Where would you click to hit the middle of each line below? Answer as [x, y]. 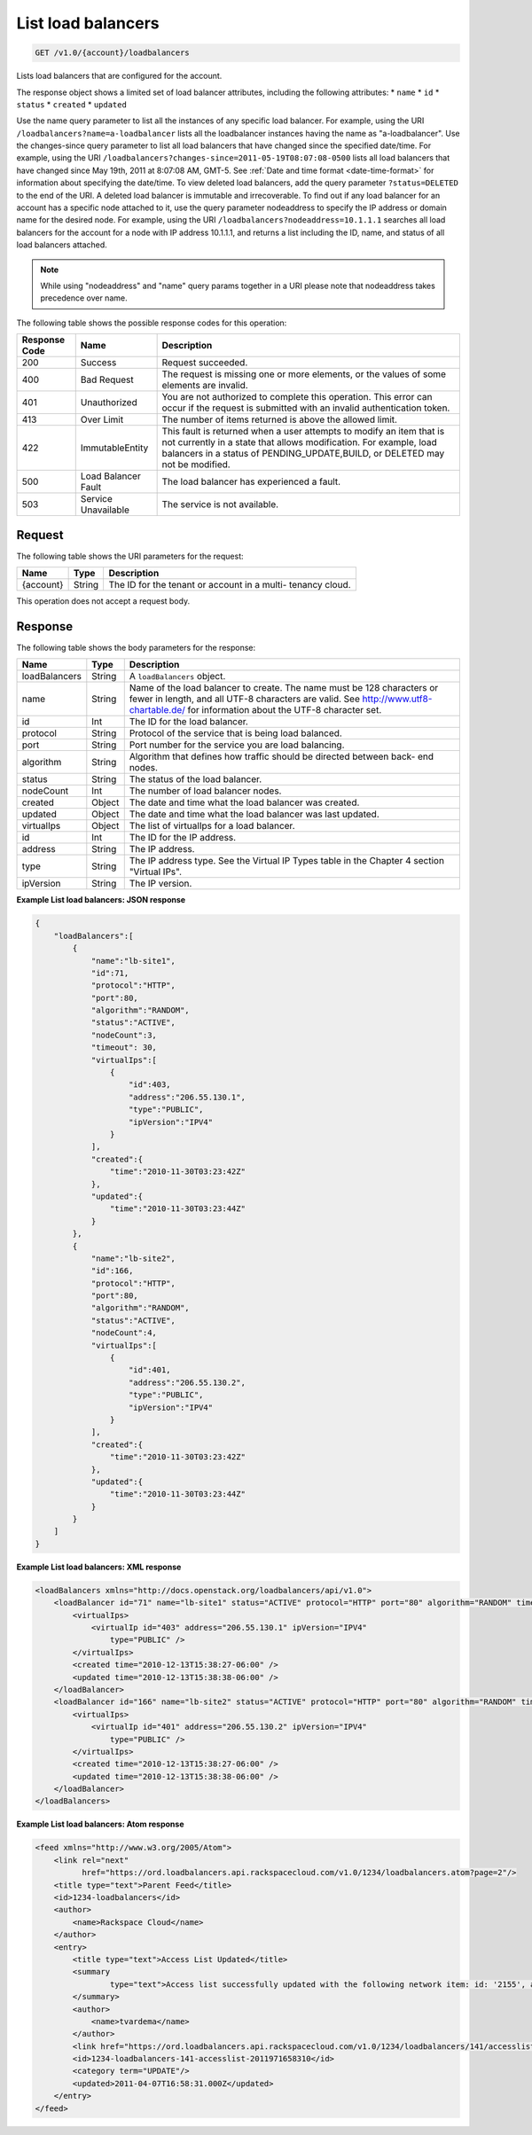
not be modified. [196, 465]
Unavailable [105, 510]
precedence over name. [84, 298]
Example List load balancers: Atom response [100, 1824]
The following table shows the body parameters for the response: [136, 647]
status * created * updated [72, 104]
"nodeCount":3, [124, 1035]
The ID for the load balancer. [188, 722]
